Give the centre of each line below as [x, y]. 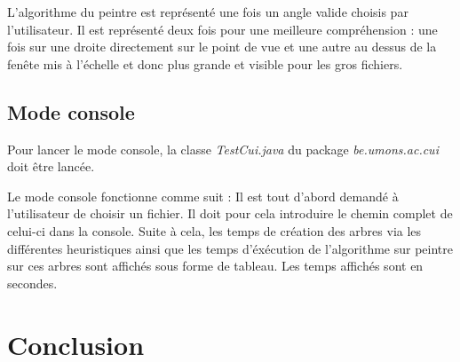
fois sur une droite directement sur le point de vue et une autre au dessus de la [222, 47]
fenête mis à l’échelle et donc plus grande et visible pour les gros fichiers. [205, 63]
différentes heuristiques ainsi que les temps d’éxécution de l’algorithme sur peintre [230, 248]
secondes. [32, 283]
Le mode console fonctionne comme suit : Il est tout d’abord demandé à [203, 196]
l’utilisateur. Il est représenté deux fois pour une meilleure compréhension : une [222, 29]
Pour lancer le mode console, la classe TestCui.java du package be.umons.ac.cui [223, 149]
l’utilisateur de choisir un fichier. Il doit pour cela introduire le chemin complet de [230, 213]
